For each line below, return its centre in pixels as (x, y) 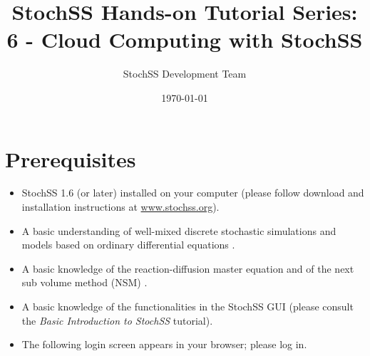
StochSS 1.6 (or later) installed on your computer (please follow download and (193, 193)
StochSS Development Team (185, 74)
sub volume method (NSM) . (84, 282)
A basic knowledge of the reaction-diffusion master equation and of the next (188, 268)
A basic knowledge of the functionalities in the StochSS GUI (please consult (187, 306)
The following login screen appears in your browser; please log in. (164, 344)
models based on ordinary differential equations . (128, 245)
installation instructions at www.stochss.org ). (120, 207)
